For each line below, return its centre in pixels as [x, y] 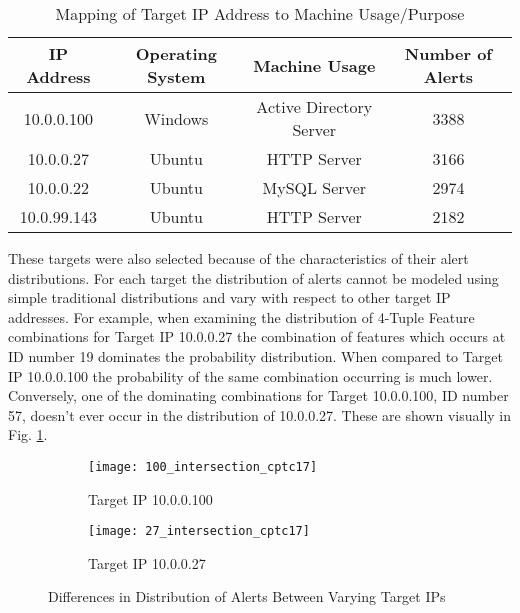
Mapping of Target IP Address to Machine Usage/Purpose [260, 13]
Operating [176, 53]
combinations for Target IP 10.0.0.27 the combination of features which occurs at [257, 336]
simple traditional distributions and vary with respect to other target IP [229, 297]
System [176, 76]
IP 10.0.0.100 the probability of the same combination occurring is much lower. [250, 375]
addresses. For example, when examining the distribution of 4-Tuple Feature [241, 316]
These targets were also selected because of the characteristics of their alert [238, 258]
